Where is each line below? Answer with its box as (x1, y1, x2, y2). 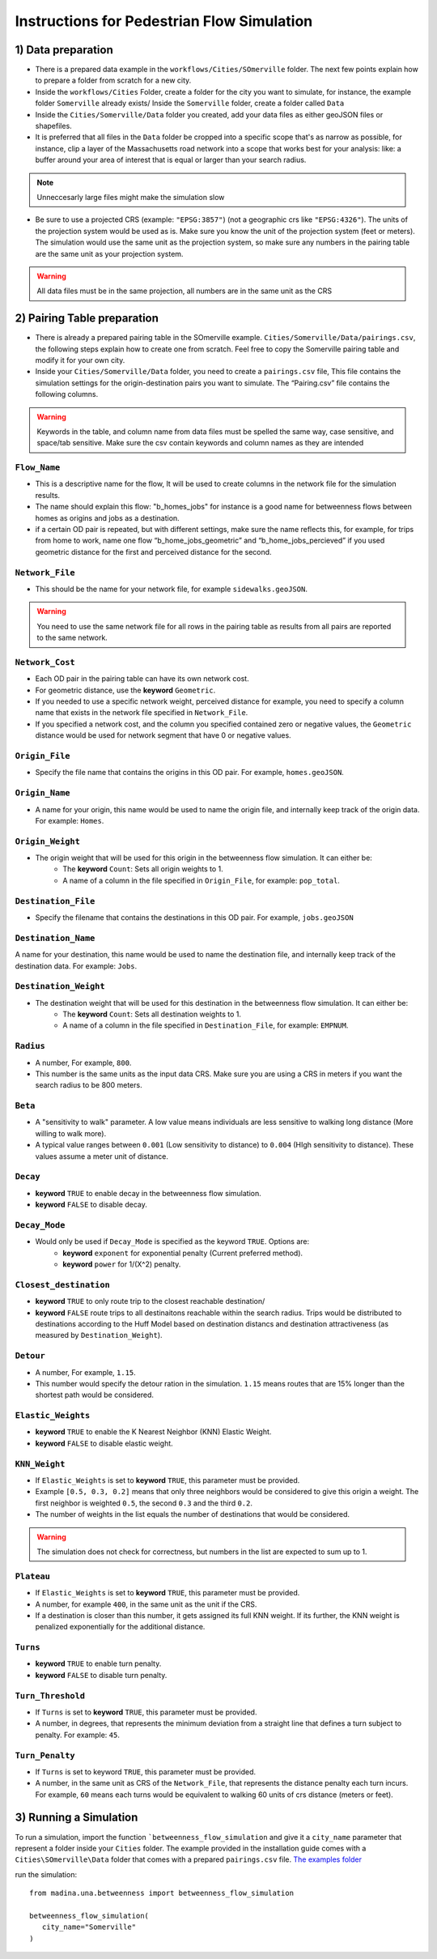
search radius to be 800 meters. (35, 1080, 142, 1090)
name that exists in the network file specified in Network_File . (35, 708, 248, 718)
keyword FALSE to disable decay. (35, 1199, 147, 1210)
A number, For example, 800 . (35, 1058, 132, 1067)
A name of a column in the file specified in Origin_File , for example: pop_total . (62, 875, 340, 885)
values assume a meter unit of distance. (35, 1151, 169, 1161)
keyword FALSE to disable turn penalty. (35, 1670, 168, 1680)
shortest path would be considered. (35, 1390, 154, 1400)
